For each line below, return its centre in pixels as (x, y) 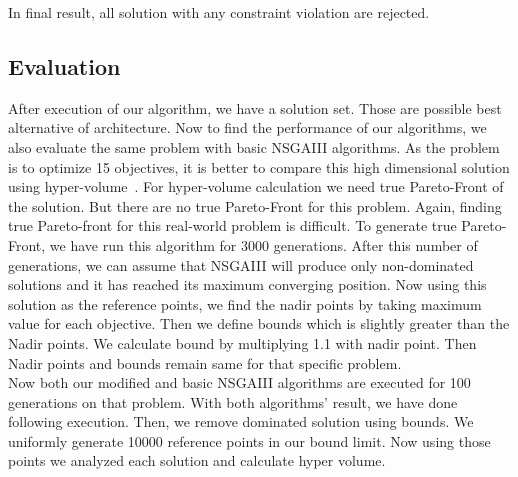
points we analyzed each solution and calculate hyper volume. (197, 460)
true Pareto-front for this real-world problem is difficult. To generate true (232, 225)
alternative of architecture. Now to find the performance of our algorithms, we (247, 127)
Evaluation (64, 65)
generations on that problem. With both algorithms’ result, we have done (233, 401)
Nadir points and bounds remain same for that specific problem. (205, 362)
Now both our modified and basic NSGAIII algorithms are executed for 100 (239, 382)
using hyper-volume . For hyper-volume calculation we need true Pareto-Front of (256, 186)
